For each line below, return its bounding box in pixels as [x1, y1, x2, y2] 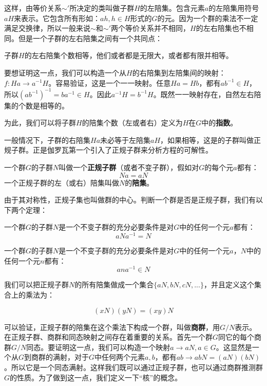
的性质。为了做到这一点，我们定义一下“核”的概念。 [10, 372, 182, 382]
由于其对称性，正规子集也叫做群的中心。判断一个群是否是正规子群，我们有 [4, 194, 256, 205]
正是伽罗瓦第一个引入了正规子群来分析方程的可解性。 [32, 144, 213, 155]
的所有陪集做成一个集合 [74, 279, 154, 290]
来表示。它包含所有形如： [14, 12, 101, 23]
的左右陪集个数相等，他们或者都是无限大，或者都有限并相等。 [24, 50, 233, 61]
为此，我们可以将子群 [4, 117, 76, 128]
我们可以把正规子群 [4, 279, 69, 290]
